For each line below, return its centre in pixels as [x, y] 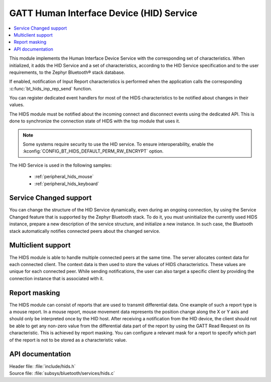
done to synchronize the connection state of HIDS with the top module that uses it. [95, 121]
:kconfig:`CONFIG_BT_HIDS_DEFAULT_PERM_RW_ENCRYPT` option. [93, 151]
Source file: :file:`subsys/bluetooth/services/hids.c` [62, 373]
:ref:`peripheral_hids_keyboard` [67, 184]
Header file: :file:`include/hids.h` [42, 366]
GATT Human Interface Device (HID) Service [103, 13]
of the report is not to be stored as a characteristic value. [68, 340]
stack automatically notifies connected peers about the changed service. [85, 231]
